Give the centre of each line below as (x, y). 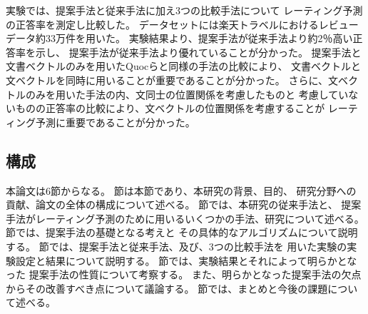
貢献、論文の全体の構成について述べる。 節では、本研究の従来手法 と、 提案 (184, 204)
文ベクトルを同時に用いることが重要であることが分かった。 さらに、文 (172, 80)
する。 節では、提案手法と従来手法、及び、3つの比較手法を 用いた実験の (177, 246)
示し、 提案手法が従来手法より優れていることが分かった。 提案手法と (198, 52)
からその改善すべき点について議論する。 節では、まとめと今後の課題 (167, 288)
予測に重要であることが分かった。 (115, 122)
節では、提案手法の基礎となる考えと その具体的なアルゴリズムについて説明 (182, 232)
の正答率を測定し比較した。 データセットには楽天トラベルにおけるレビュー (182, 24)
